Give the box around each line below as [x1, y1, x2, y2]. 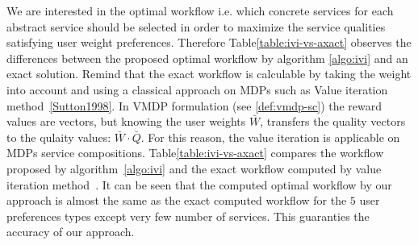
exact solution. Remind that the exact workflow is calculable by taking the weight [6, 65, 412, 82]
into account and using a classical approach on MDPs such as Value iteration [6, 81, 388, 98]
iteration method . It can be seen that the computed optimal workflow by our [6, 176, 392, 193]
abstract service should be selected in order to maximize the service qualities [6, 18, 386, 35]
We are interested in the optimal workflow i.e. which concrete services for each [6, 2, 394, 19]
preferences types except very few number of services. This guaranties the [6, 207, 370, 224]
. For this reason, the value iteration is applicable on [140, 128, 400, 145]
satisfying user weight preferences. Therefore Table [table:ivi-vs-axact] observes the [6, 34, 412, 51]
